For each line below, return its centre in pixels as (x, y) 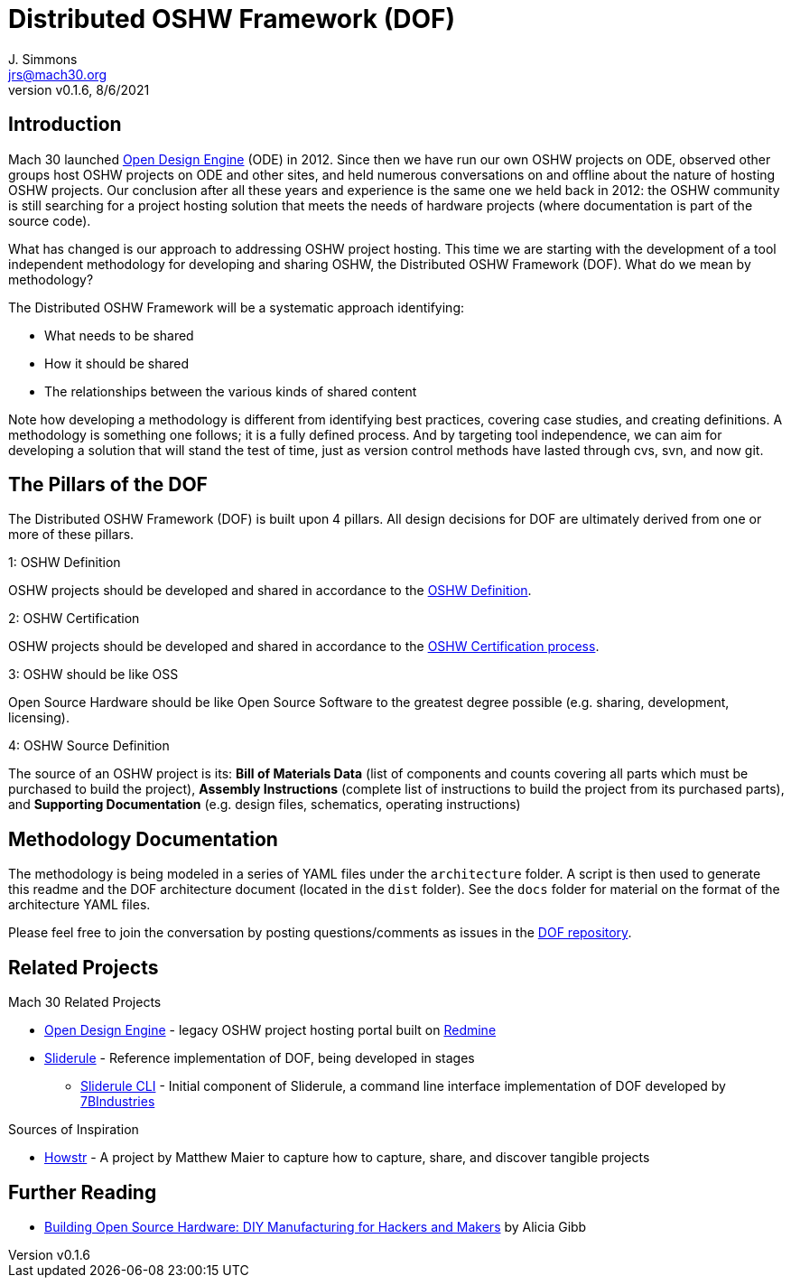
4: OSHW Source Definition (89, 746)
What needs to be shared (119, 335)
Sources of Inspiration (74, 1130)
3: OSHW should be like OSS (93, 675)
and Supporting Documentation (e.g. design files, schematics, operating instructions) (265, 805)
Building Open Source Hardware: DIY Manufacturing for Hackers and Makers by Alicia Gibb (316, 1226)
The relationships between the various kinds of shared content (231, 391)
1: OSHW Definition (65, 563)
